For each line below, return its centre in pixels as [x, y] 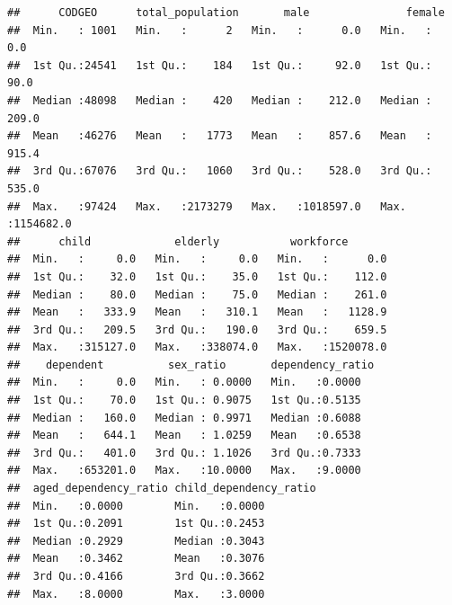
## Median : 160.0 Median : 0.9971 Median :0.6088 [184, 418]
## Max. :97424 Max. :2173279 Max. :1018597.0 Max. [207, 206]
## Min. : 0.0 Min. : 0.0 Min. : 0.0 [197, 259]
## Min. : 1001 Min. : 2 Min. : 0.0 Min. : [220, 30]
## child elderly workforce [178, 241]
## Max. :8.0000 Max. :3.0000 [136, 594]
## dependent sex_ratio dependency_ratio [191, 365]
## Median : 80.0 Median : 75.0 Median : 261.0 [197, 294]
